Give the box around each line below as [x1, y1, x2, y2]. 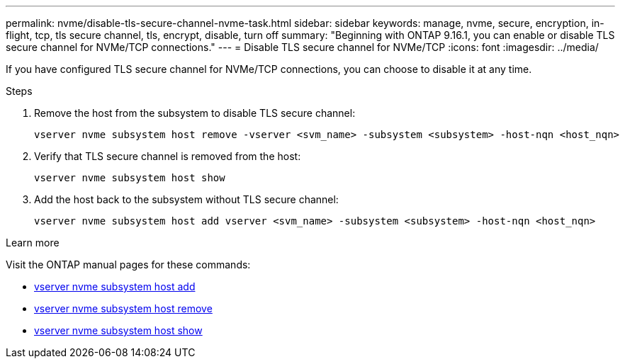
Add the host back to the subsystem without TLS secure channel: [34, 193, 339, 205]
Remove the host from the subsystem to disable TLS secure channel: [34, 107, 356, 119]
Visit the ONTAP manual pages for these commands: [6, 258, 251, 271]
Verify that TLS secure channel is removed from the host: [34, 150, 301, 162]
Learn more [6, 237, 60, 249]
